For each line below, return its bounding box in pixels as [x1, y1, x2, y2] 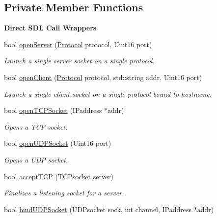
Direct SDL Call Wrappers [4, 23, 97, 33]
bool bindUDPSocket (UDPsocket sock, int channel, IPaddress [4, 204, 192, 214]
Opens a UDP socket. [4, 154, 68, 164]
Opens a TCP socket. [4, 121, 68, 132]
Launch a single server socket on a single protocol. [4, 55, 155, 66]
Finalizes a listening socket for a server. [4, 188, 124, 198]
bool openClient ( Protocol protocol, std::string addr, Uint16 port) [4, 72, 202, 82]
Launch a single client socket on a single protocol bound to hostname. [4, 88, 212, 99]
